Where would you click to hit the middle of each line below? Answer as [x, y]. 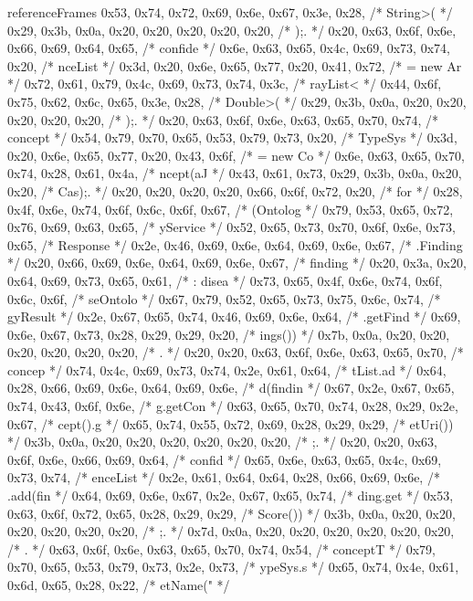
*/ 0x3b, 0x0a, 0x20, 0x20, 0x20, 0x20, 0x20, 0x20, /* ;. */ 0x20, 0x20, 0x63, [222, 442]
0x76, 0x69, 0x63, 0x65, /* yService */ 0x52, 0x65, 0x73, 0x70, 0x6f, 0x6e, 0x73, [231, 227]
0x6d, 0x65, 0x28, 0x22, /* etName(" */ [119, 585]
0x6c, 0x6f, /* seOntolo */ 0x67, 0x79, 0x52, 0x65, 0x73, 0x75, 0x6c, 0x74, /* [224, 298]
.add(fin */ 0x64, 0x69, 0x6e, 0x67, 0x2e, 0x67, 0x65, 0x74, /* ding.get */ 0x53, [231, 496]
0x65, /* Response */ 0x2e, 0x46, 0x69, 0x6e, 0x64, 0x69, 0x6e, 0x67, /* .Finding [235, 244]
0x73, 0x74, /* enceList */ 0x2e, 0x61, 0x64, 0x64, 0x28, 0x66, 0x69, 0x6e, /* [224, 477]
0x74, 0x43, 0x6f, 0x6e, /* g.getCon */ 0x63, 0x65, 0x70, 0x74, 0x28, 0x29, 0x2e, [233, 406]
